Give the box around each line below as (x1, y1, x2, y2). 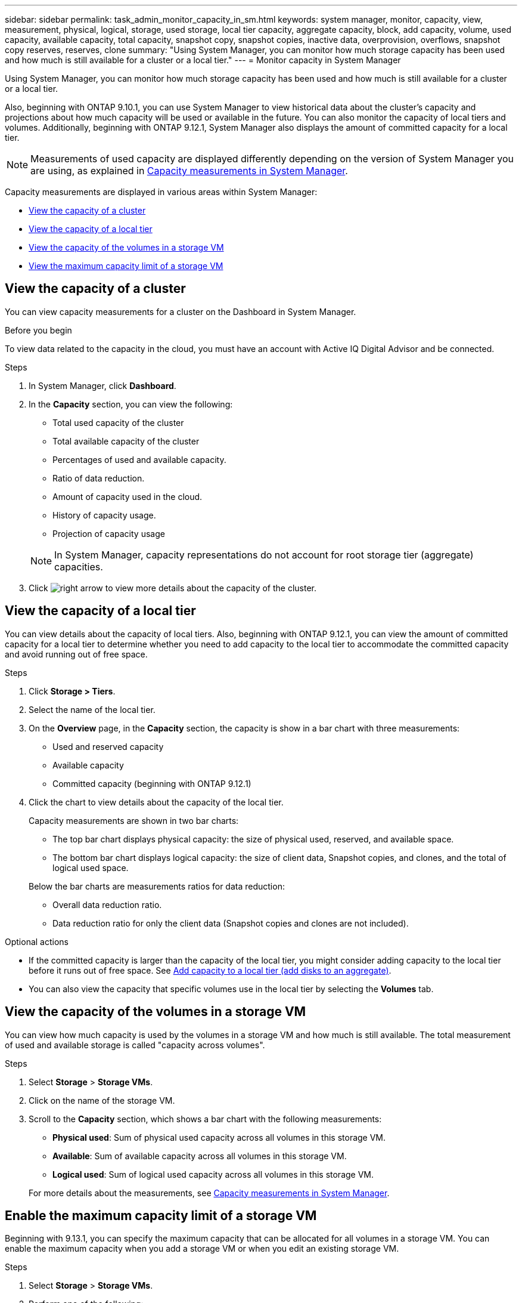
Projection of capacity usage (52, 528, 165, 539)
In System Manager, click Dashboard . (29, 380, 176, 391)
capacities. (54, 560, 103, 573)
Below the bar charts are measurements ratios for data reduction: (29, 881, 285, 891)
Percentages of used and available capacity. (52, 454, 226, 465)
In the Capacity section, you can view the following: (29, 399, 233, 409)
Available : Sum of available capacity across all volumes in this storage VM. (52, 1150, 347, 1161)
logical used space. (52, 862, 129, 873)
